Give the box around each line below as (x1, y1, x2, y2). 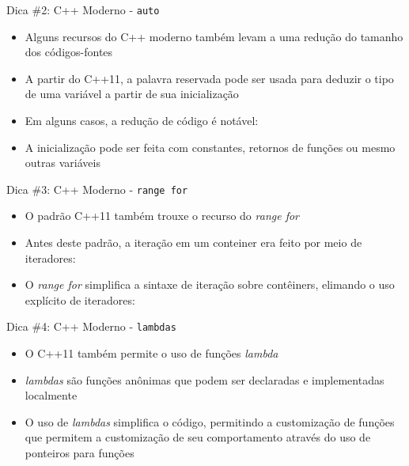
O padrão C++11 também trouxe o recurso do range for (25, 207, 299, 224)
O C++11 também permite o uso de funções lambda (25, 345, 278, 362)
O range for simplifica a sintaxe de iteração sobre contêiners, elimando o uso (25, 276, 395, 293)
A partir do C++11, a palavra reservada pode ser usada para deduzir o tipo (25, 70, 394, 86)
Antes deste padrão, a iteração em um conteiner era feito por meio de (25, 234, 362, 251)
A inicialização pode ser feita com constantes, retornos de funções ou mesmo (25, 138, 396, 155)
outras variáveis (25, 154, 100, 171)
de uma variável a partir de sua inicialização (25, 85, 239, 102)
